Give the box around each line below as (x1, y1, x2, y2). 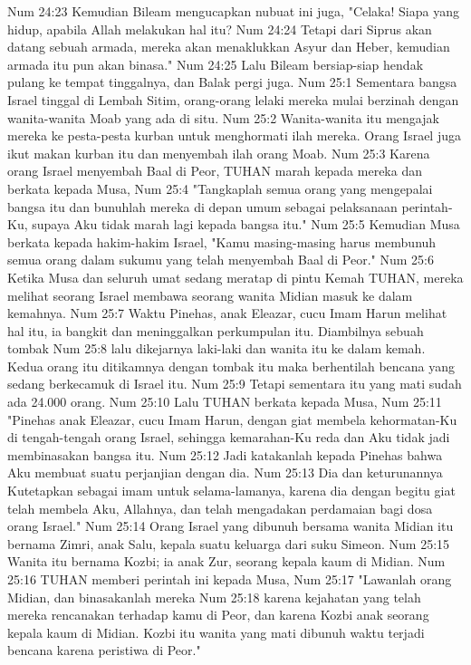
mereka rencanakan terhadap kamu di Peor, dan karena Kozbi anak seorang (7, 605, 429, 624)
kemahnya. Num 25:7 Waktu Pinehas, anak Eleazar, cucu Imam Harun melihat (7, 304, 447, 323)
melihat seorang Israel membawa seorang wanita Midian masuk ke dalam (7, 285, 413, 304)
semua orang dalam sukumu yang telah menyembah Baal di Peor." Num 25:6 (7, 250, 434, 269)
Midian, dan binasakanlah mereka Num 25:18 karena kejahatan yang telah (7, 587, 421, 606)
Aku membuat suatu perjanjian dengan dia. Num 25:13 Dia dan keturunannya (7, 463, 443, 482)
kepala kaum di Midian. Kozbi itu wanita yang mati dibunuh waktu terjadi (7, 622, 425, 641)
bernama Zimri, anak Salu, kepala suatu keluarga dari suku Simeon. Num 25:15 (7, 534, 450, 553)
